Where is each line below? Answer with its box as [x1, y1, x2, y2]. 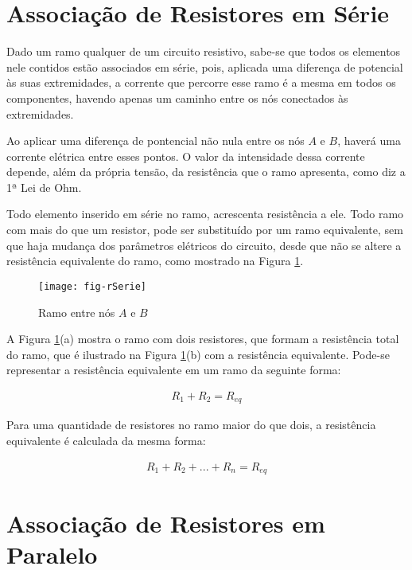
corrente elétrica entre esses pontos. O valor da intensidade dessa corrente [6, 147, 365, 164]
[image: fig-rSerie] [38, 280, 147, 292]
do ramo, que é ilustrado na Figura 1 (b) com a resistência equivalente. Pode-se [6, 346, 390, 362]
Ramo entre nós [38, 303, 115, 320]
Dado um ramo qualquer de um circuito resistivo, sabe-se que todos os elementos [6, 43, 401, 60]
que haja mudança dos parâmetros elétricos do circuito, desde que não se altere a [6, 236, 402, 253]
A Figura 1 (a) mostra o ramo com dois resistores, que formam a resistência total [6, 330, 399, 347]
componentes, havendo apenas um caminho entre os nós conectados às [6, 89, 348, 106]
